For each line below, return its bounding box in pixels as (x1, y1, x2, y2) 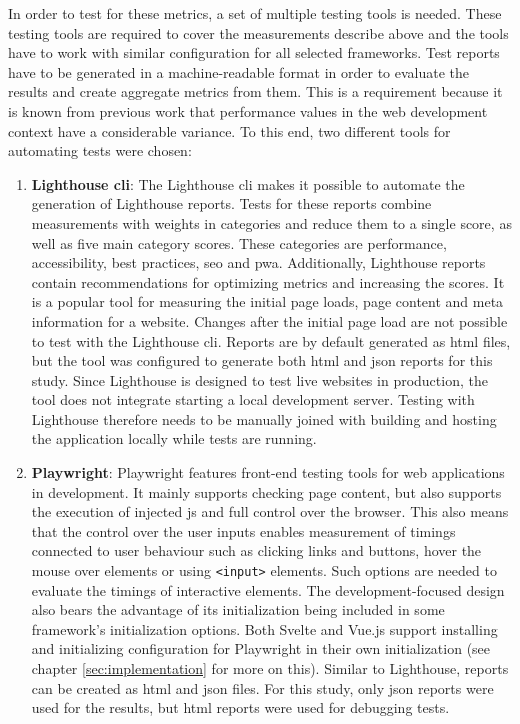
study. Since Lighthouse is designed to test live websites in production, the (31, 369, 488, 390)
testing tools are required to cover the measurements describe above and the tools (8, 22, 509, 43)
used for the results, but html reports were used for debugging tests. (31, 697, 450, 718)
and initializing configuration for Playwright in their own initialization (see (31, 638, 491, 659)
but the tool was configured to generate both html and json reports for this (31, 350, 493, 371)
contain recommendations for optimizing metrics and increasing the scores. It (31, 271, 505, 292)
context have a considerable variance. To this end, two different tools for (8, 120, 451, 141)
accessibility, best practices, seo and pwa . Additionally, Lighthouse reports (31, 252, 486, 273)
